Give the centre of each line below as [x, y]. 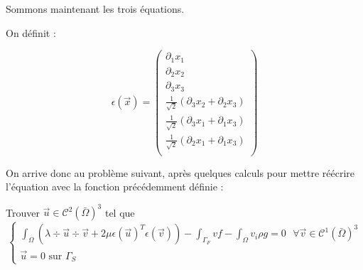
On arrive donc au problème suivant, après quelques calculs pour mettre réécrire [180, 172]
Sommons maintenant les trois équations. [95, 9]
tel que [120, 212]
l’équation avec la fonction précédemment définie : [115, 187]
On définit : [31, 32]
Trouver [23, 212]
